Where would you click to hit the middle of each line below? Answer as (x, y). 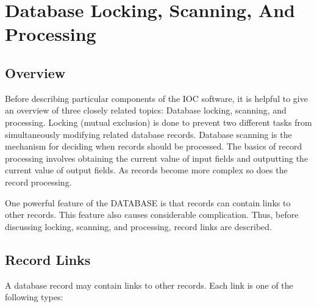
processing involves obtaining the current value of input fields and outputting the (157, 158)
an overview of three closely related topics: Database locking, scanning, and (146, 110)
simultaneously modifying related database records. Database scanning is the (148, 134)
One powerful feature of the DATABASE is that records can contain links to (148, 202)
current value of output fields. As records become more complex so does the (146, 170)
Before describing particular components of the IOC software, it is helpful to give (156, 98)
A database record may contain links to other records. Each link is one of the (149, 285)
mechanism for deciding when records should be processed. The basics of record (154, 146)
